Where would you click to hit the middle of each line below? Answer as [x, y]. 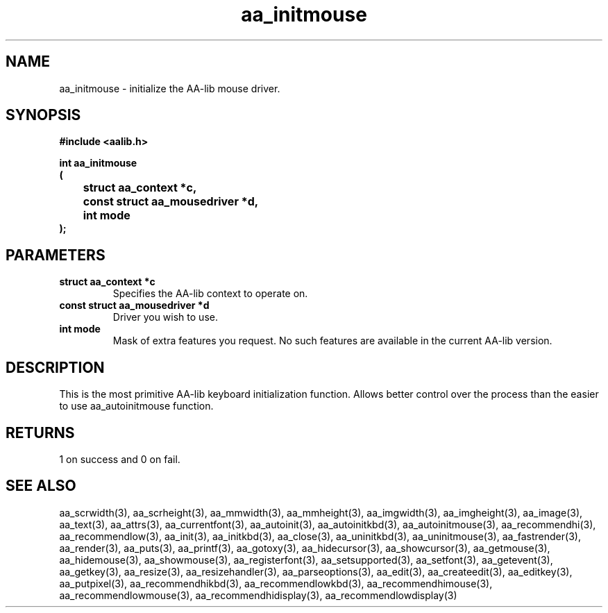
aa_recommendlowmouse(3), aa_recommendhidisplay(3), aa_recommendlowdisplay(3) [258, 595]
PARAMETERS [56, 255]
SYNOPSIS [43, 115]
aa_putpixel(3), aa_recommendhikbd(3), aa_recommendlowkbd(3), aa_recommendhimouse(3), [276, 583]
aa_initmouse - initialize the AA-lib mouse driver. [170, 88]
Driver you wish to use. [165, 317]
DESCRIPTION [55, 367]
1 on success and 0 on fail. [120, 459]
